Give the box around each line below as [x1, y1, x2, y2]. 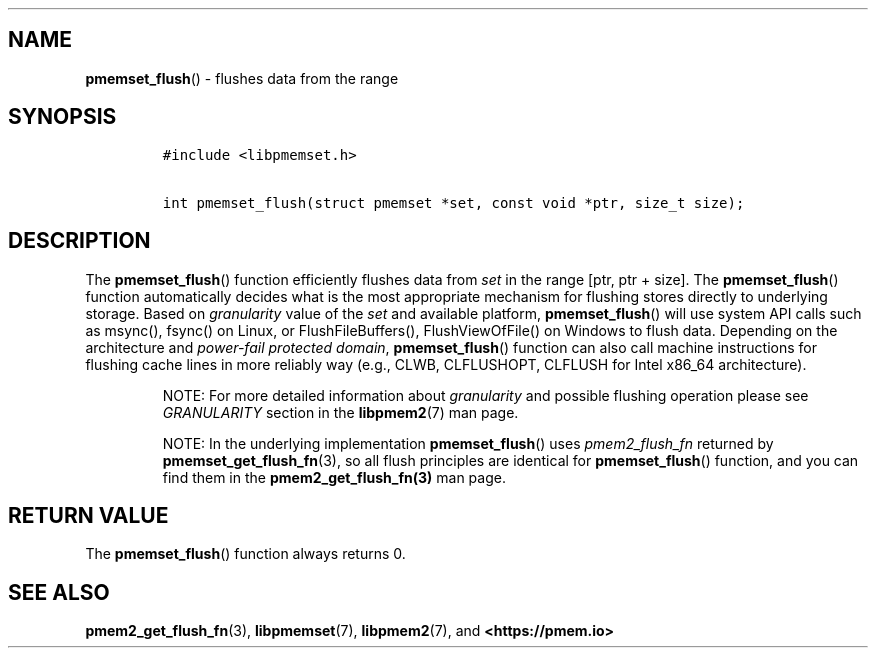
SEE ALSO [8, 579, 110, 605]
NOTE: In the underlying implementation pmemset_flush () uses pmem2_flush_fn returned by [162, 434, 774, 452]
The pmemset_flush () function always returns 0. [85, 545, 406, 563]
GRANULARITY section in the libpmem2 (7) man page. [162, 403, 519, 421]
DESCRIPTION [8, 228, 151, 254]
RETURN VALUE [8, 502, 169, 528]
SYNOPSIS [8, 104, 117, 130]
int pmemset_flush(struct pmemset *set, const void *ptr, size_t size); [162, 194, 745, 211]
